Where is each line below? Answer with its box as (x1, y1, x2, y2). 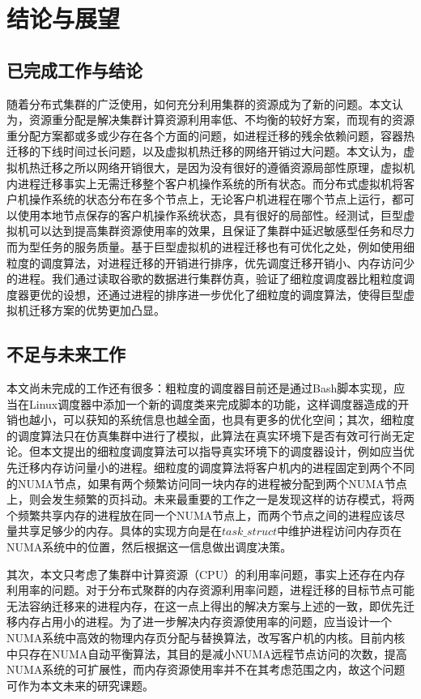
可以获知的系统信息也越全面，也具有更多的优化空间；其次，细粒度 (62, 411, 415, 428)
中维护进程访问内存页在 (277, 522, 402, 539)
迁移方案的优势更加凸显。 (28, 302, 165, 319)
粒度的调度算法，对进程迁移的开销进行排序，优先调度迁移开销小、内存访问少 (6, 254, 415, 271)
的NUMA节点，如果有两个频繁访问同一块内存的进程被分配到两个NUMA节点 (6, 474, 407, 491)
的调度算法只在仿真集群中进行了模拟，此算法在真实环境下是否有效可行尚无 (6, 427, 403, 444)
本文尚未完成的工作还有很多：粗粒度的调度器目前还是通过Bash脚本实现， (6, 380, 394, 397)
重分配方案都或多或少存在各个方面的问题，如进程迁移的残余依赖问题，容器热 (6, 127, 415, 144)
